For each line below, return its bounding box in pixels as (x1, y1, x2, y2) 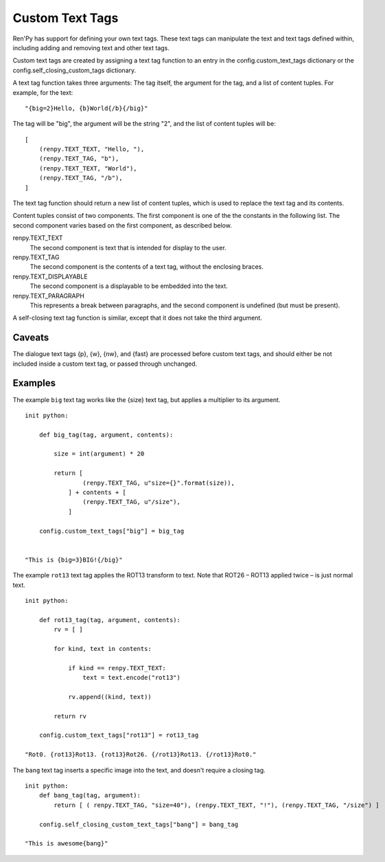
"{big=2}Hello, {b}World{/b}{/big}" (25, 104, 148, 112)
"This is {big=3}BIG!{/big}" (25, 555, 123, 564)
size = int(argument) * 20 (54, 450, 145, 458)
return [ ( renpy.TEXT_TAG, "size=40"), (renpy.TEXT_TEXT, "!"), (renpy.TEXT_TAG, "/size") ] (54, 801, 380, 809)
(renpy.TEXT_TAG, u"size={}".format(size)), (82, 478, 235, 487)
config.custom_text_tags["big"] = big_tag (38, 527, 185, 535)
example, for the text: (12, 88, 73, 96)
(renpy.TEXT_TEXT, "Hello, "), (38, 145, 145, 153)
